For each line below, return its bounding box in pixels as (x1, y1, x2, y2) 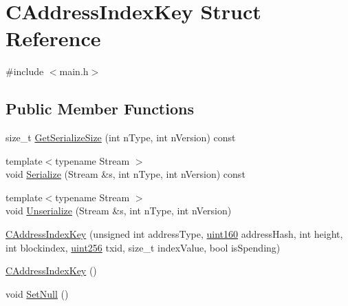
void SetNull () (6, 286, 69, 300)
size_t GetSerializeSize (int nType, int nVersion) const (6, 130, 236, 145)
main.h (59, 64, 89, 79)
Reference (6, 24, 101, 52)
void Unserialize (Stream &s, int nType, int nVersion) (6, 203, 232, 218)
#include (6, 64, 44, 79)
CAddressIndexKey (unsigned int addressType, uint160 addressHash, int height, (6, 227, 343, 241)
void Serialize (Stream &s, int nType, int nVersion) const (6, 167, 246, 181)
